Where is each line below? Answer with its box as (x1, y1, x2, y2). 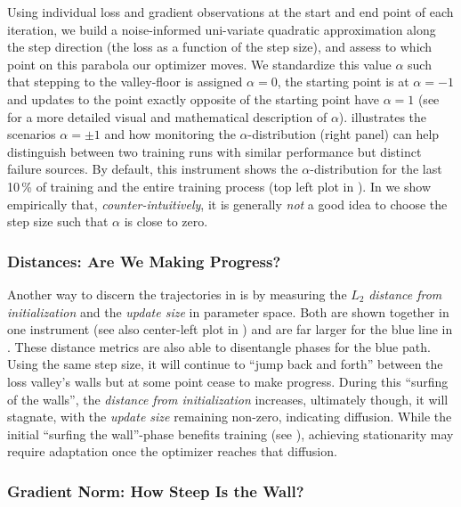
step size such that (7, 212, 109, 231)
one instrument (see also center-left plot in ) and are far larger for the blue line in (7, 320, 453, 339)
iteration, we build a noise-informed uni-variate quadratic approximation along (7, 20, 436, 38)
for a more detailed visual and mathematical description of (7, 107, 328, 126)
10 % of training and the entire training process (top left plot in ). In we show (7, 176, 432, 195)
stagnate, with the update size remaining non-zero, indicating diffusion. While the (7, 407, 452, 426)
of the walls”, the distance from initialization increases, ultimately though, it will (7, 389, 449, 408)
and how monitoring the (104, 125, 236, 143)
